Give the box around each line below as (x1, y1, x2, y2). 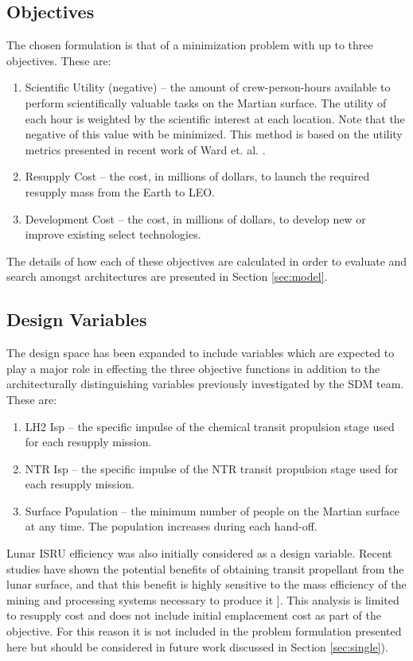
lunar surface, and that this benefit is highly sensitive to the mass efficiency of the (6, 576, 407, 593)
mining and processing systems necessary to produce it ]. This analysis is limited (6, 591, 399, 608)
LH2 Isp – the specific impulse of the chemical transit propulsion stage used (25, 418, 395, 434)
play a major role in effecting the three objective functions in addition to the (6, 360, 380, 376)
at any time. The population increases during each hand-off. (25, 518, 318, 535)
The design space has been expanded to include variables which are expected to (6, 344, 395, 361)
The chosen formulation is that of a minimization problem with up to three (6, 37, 373, 53)
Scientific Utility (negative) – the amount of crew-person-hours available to (25, 79, 391, 95)
